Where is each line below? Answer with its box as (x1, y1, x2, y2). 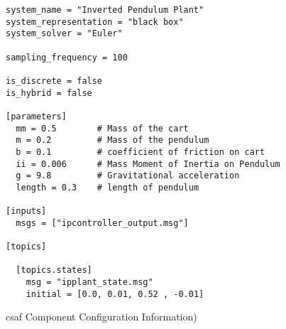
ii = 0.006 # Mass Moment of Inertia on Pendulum (16, 158, 280, 169)
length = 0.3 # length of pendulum (16, 182, 199, 193)
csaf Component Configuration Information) (6, 309, 197, 324)
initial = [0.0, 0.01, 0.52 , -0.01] (26, 288, 204, 299)
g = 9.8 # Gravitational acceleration (16, 171, 240, 181)
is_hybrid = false (6, 87, 92, 98)
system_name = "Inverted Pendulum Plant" (6, 5, 204, 15)
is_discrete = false (6, 75, 103, 86)
